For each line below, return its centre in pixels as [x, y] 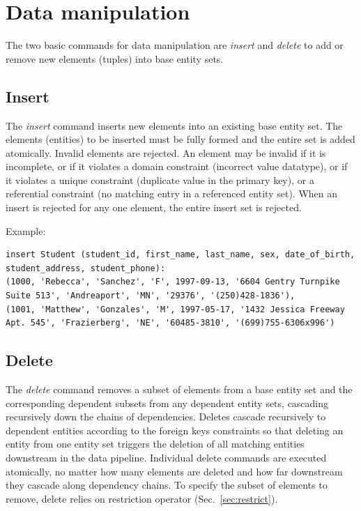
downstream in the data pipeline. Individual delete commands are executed [166, 457]
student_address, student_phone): [86, 268]
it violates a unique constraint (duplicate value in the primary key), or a [160, 180]
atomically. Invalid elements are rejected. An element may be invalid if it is [166, 152]
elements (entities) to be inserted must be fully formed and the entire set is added [180, 139]
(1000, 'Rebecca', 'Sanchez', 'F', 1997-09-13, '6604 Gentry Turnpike [173, 282]
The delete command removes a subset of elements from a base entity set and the [179, 389]
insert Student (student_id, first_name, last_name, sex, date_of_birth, [180, 255]
